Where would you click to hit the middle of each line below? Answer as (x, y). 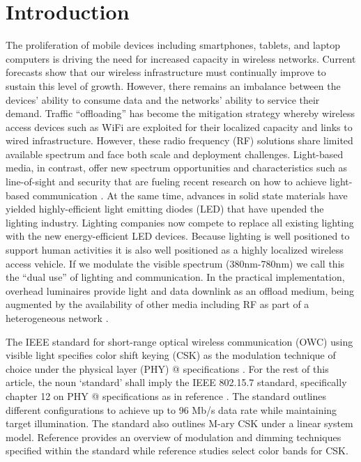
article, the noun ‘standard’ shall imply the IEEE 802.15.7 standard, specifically (176, 382)
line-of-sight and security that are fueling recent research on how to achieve (166, 182)
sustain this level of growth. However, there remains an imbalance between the (173, 85)
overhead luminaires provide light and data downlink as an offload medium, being (180, 290)
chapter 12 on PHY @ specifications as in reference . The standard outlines (166, 395)
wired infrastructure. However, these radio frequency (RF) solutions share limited (179, 140)
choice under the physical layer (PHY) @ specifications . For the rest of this (167, 368)
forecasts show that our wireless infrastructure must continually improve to (166, 72)
